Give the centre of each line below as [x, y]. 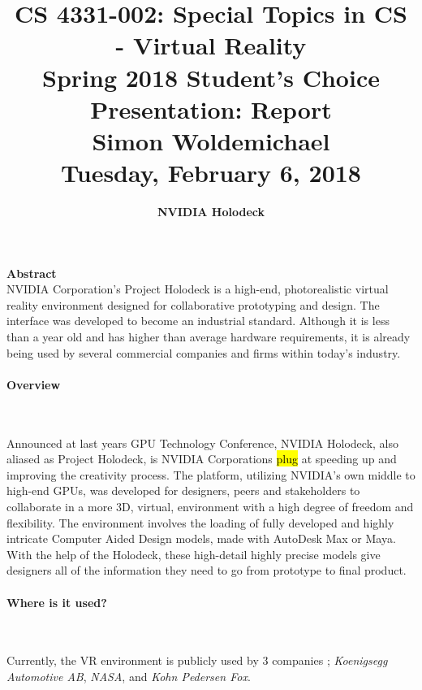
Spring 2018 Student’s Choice [211, 77]
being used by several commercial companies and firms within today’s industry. [204, 352]
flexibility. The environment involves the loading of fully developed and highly [200, 522]
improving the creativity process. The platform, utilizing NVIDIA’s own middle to [211, 474]
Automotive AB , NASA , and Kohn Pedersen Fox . [129, 676]
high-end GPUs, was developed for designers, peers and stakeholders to [183, 490]
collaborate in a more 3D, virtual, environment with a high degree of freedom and [210, 506]
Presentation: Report [211, 108]
